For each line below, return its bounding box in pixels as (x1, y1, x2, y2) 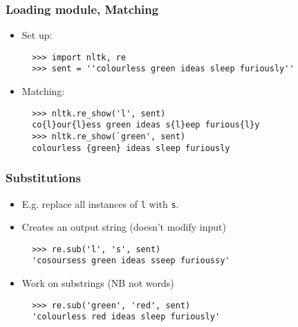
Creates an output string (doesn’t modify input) (21, 220, 226, 234)
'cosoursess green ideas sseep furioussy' (32, 256, 230, 266)
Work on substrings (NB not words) (21, 276, 174, 290)
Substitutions (6, 169, 81, 186)
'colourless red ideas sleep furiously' (32, 312, 221, 322)
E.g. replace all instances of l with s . (21, 196, 179, 211)
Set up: (21, 28, 53, 42)
